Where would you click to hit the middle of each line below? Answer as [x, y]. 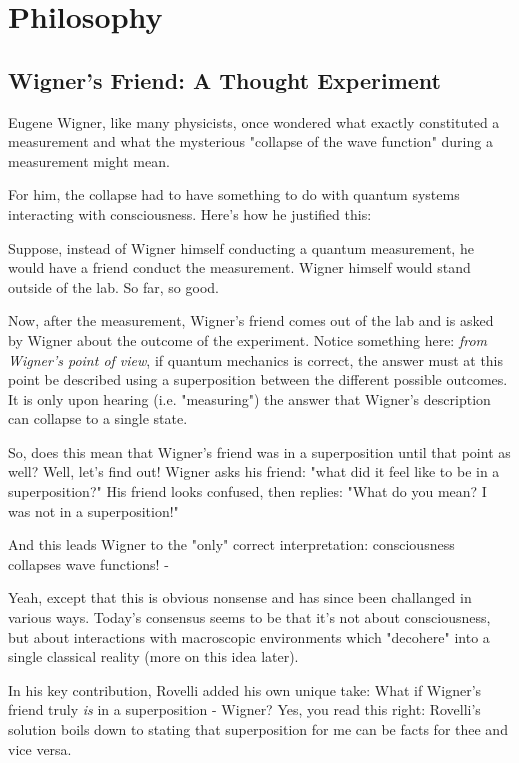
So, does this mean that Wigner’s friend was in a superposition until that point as [259, 451]
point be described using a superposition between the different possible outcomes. [258, 379]
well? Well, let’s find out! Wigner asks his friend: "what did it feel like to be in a [254, 471]
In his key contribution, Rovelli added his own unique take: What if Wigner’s [245, 689]
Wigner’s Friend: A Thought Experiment [224, 79]
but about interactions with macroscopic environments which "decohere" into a [249, 636]
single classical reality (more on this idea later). [153, 656]
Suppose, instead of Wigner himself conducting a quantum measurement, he [241, 247]
